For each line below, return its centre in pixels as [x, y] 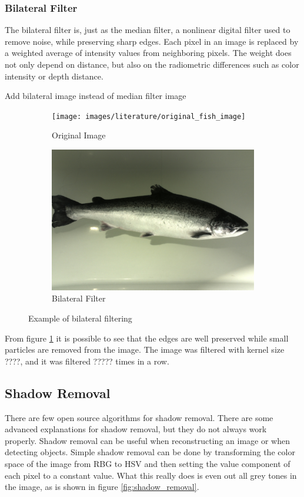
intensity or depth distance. [54, 76]
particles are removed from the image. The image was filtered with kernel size [145, 349]
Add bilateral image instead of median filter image [96, 96]
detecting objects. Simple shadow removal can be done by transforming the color [150, 452]
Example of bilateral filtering [80, 318]
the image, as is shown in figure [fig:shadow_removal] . [102, 487]
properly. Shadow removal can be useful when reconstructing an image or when [147, 440]
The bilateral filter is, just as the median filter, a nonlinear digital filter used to [148, 30]
